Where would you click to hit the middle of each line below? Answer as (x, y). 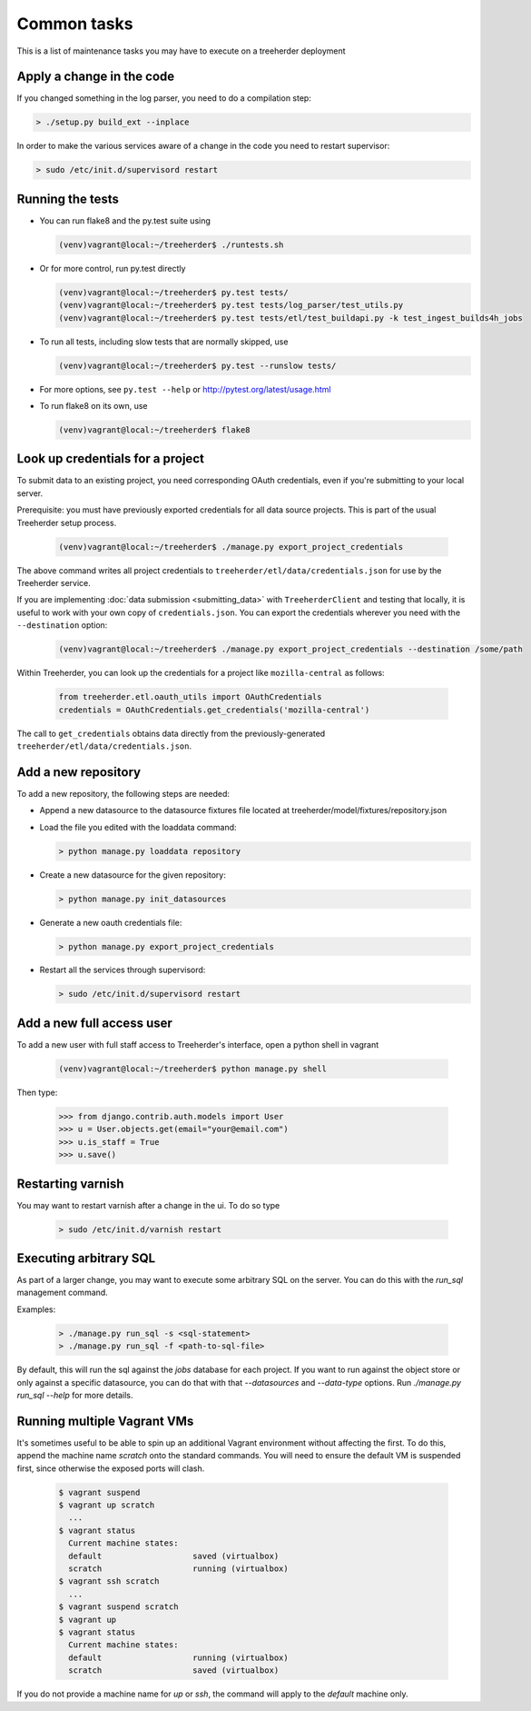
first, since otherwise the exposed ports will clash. (111, 1468)
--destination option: (62, 625)
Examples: (36, 1309)
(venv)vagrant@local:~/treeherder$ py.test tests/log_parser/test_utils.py (231, 305)
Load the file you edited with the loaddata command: (138, 827)
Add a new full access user (94, 1023)
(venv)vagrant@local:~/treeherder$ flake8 (154, 430)
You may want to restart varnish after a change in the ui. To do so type (148, 1205)
